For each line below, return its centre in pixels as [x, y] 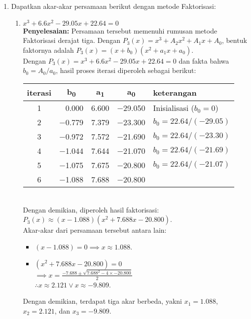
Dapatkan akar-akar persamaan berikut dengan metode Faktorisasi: [113, 6]
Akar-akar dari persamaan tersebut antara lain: [95, 230]
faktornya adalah [48, 50]
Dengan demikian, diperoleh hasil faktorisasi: [91, 209]
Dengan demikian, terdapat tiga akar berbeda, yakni [102, 301]
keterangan [175, 92]
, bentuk [234, 40]
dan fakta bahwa [204, 60]
